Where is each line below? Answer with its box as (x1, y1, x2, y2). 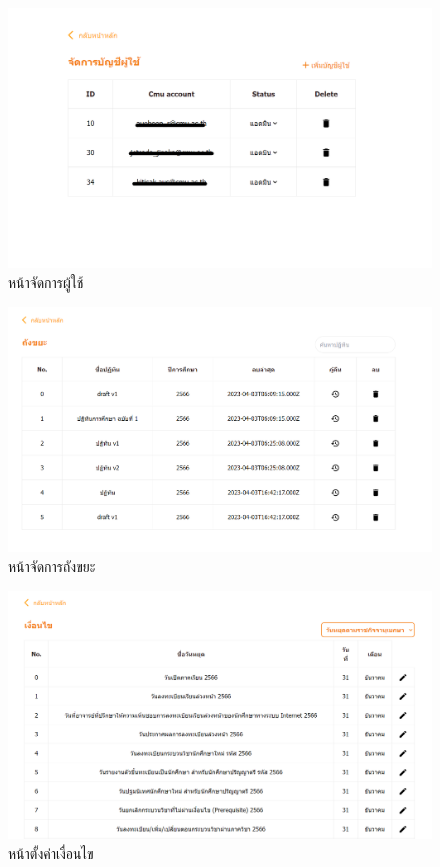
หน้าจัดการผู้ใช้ (8, 272, 84, 293)
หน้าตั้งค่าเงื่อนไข (8, 843, 94, 864)
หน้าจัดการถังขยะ (8, 555, 96, 576)
